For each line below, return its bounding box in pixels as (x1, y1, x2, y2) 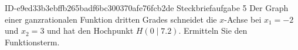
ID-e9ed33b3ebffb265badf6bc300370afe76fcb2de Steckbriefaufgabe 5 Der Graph (5, 2, 289, 13)
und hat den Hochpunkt (47, 24, 134, 37)
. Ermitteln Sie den (178, 24, 248, 37)
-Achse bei (224, 13, 262, 25)
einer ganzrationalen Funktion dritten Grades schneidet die (5, 13, 217, 25)
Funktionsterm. (5, 35, 60, 48)
